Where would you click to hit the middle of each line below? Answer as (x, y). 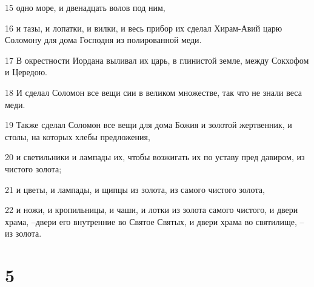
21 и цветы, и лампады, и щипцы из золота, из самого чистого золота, (135, 189)
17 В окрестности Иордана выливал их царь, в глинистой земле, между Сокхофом (157, 60)
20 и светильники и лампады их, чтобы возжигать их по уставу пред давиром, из (155, 157)
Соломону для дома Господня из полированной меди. (103, 40)
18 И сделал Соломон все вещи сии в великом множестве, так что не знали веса (153, 92)
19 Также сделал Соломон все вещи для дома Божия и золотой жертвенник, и (149, 125)
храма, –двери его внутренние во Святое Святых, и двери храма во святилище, (151, 221)
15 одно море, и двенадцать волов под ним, (85, 7)
